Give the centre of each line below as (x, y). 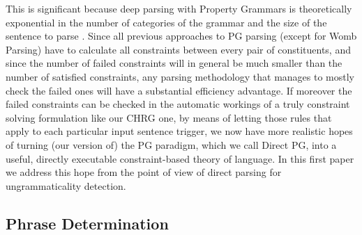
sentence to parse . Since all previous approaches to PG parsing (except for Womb (181, 36)
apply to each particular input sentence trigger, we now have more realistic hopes (179, 131)
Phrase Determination (87, 223)
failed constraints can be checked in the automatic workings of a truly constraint (178, 104)
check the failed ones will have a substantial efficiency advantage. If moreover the (179, 90)
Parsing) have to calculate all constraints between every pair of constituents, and (178, 49)
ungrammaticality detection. (66, 185)
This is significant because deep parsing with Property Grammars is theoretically (179, 8)
